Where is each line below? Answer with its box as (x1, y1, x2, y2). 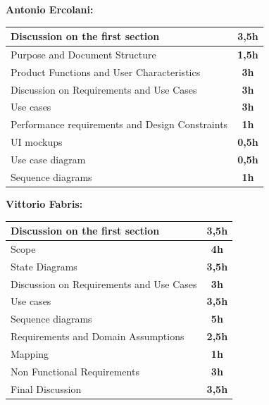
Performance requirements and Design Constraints (11, 117, 228, 132)
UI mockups (11, 135, 63, 149)
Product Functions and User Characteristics (11, 64, 201, 79)
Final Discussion (11, 381, 82, 396)
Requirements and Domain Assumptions (11, 329, 184, 344)
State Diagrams (11, 258, 77, 273)
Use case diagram (11, 152, 86, 166)
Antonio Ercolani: (6, 2, 94, 16)
